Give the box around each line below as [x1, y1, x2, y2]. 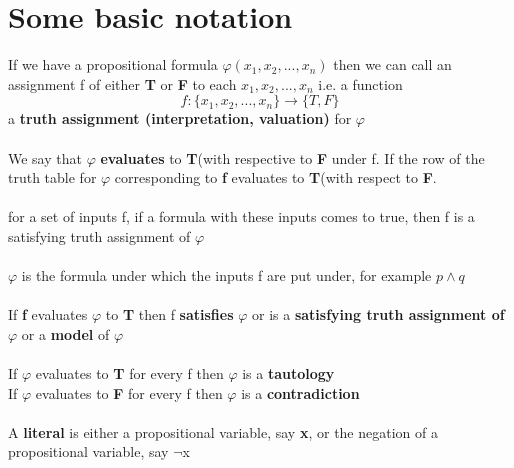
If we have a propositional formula [8, 54, 218, 75]
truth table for [8, 167, 97, 188]
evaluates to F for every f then [35, 382, 223, 403]
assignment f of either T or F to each [8, 73, 237, 94]
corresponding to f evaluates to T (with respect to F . [114, 167, 437, 188]
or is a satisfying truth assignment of [252, 304, 505, 325]
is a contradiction [241, 382, 360, 403]
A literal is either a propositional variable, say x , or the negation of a [8, 421, 438, 442]
